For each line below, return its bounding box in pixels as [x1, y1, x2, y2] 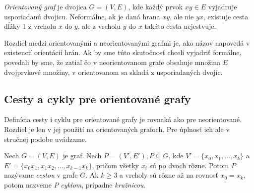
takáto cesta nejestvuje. [144, 21, 216, 31]
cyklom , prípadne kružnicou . [61, 179, 146, 190]
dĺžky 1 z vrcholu [4, 21, 57, 31]
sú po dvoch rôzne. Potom [149, 160, 229, 170]
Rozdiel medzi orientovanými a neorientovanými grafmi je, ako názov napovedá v [4, 37, 250, 48]
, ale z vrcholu [77, 21, 121, 31]
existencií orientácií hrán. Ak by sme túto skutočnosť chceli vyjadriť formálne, [4, 47, 242, 58]
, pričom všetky [92, 160, 139, 170]
